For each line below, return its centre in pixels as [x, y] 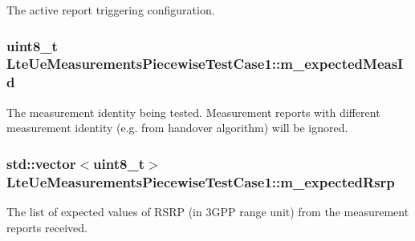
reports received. [47, 227]
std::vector [41, 163]
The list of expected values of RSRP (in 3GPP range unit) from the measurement [208, 211]
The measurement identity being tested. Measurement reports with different [193, 112]
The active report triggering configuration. [111, 10]
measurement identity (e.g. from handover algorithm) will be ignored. [177, 128]
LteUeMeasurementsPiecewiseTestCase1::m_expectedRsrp [201, 181]
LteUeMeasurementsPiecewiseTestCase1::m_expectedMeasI [205, 64]
